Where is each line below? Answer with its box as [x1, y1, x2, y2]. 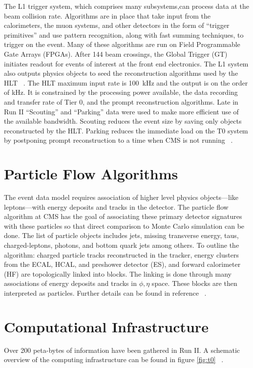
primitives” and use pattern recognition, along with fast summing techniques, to [4, 29, 244, 40]
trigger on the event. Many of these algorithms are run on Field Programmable [4, 39, 240, 49]
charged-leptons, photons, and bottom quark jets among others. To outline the [4, 240, 239, 250]
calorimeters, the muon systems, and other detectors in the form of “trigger [4, 20, 230, 30]
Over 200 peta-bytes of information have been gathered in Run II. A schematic [4, 345, 240, 355]
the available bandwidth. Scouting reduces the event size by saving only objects [4, 116, 242, 126]
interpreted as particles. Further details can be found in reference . [4, 287, 207, 298]
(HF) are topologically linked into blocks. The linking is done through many [4, 268, 232, 279]
